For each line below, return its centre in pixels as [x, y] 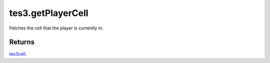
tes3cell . [18, 54]
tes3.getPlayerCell [49, 13]
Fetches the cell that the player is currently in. [56, 28]
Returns [22, 42]
